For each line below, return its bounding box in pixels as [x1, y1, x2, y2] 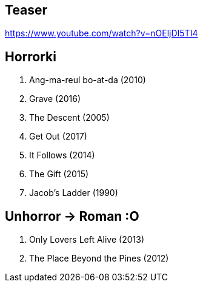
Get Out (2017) [29, 131, 87, 142]
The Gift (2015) [29, 169, 89, 180]
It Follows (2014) [29, 150, 95, 161]
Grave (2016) [29, 93, 81, 104]
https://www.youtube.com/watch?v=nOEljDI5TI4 [5, 28, 198, 39]
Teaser [5, 2, 48, 18]
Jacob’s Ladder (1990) [29, 187, 118, 198]
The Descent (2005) [29, 112, 110, 123]
